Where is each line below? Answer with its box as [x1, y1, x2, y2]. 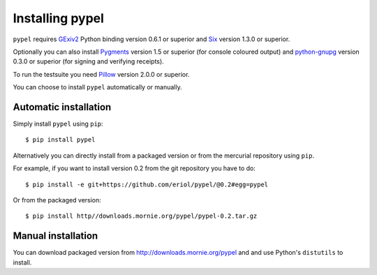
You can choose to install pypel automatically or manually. [13, 83, 182, 91]
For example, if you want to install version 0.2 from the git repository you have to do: [13, 164, 256, 172]
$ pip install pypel [25, 136, 96, 144]
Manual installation [13, 230, 98, 242]
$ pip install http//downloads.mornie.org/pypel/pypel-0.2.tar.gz [25, 212, 258, 220]
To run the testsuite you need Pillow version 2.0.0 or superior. [13, 70, 190, 78]
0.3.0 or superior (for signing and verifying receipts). [13, 57, 164, 66]
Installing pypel [13, 10, 105, 26]
